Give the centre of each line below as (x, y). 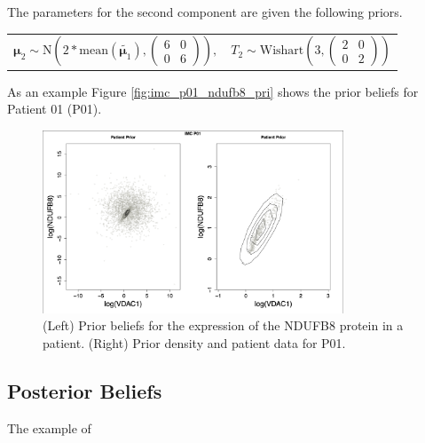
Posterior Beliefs (85, 390)
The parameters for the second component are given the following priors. (205, 12)
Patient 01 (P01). (55, 109)
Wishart (282, 51)
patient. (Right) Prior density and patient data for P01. (194, 342)
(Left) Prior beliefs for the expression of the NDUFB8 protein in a (223, 325)
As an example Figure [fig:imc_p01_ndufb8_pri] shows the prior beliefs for (213, 91)
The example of (49, 427)
